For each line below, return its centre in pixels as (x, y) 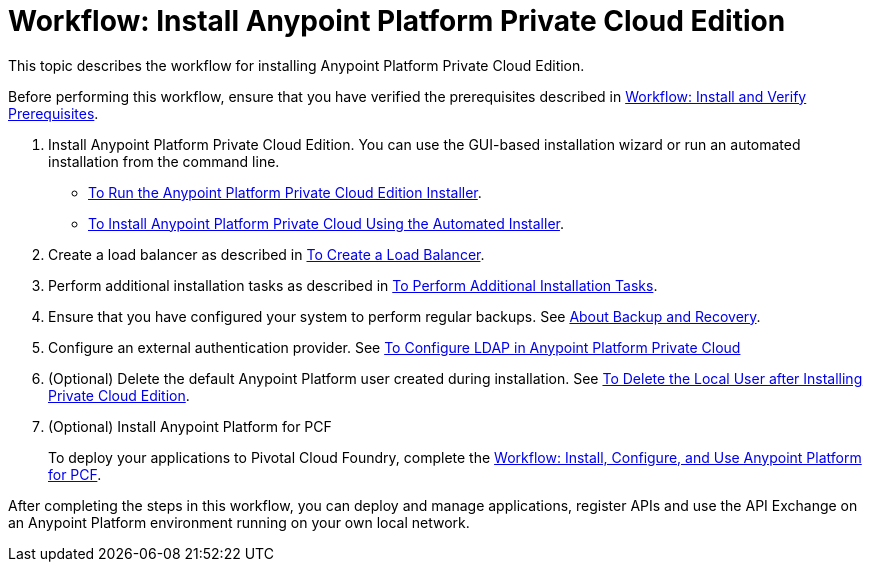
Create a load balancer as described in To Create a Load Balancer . (266, 254)
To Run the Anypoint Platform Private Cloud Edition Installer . (285, 192)
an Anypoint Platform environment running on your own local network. (239, 522)
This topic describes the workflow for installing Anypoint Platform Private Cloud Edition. (296, 65)
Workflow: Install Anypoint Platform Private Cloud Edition (397, 21)
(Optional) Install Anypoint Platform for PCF (190, 426)
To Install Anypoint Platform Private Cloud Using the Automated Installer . (326, 223)
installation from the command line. (164, 161)
